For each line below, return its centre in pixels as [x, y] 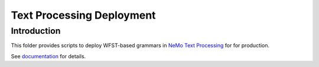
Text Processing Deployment [83, 15]
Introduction [36, 31]
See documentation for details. [48, 56]
